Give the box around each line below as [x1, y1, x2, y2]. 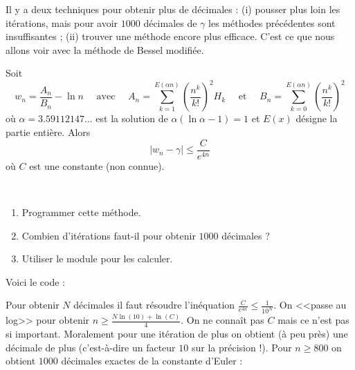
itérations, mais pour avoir [6, 15, 118, 30]
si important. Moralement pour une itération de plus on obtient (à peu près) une [6, 327, 348, 341]
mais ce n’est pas [277, 313, 349, 327]
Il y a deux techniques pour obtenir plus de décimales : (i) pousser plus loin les [6, 2, 340, 16]
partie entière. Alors [6, 125, 91, 139]
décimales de [143, 15, 197, 30]
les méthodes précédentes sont [208, 15, 336, 30]
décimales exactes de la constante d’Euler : [61, 353, 243, 368]
